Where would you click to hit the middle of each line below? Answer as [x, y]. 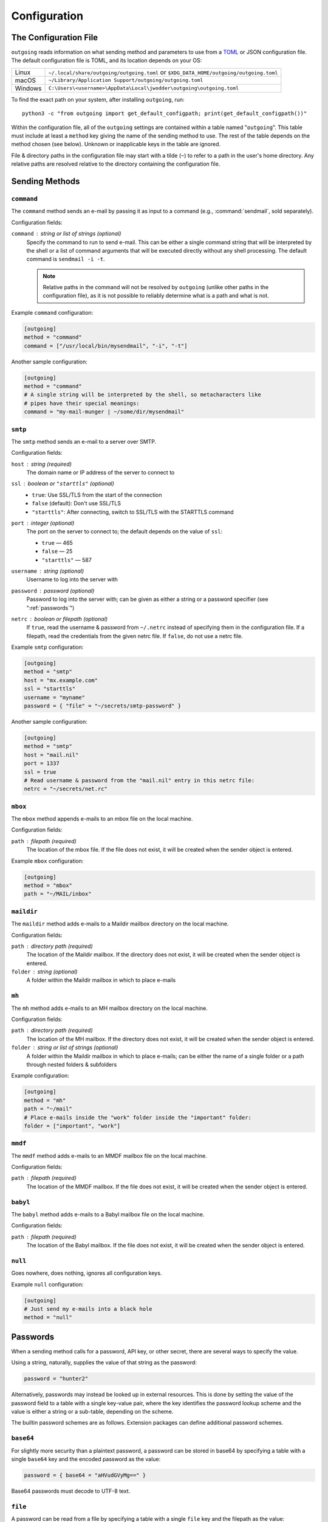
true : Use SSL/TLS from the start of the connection [97, 495]
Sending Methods [46, 181]
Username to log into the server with [72, 580]
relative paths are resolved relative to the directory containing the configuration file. [116, 164]
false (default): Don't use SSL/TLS [77, 503]
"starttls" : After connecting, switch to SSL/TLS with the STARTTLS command [133, 512]
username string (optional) [48, 571]
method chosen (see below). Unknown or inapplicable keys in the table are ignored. [116, 144]
